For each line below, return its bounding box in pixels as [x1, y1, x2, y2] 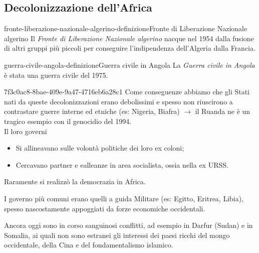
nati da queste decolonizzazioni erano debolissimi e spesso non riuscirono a [4, 96, 233, 106]
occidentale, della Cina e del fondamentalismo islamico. [4, 239, 173, 250]
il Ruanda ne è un [195, 106, 250, 116]
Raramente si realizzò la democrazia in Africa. [4, 176, 146, 187]
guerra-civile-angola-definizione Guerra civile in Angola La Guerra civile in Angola [4, 59, 255, 70]
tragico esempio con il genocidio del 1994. [4, 115, 132, 126]
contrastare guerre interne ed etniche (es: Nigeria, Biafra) [4, 106, 180, 116]
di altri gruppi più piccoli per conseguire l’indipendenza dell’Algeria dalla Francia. [4, 43, 255, 53]
